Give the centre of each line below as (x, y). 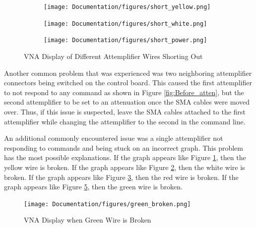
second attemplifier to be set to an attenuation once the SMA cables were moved (127, 102)
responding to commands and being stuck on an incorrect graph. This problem (124, 147)
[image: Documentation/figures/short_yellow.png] (127, 7)
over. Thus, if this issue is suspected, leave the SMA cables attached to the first (125, 111)
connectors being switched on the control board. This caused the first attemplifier (128, 83)
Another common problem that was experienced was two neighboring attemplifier (128, 73)
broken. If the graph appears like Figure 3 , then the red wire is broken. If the (121, 177)
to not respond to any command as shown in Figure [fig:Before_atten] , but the (124, 92)
